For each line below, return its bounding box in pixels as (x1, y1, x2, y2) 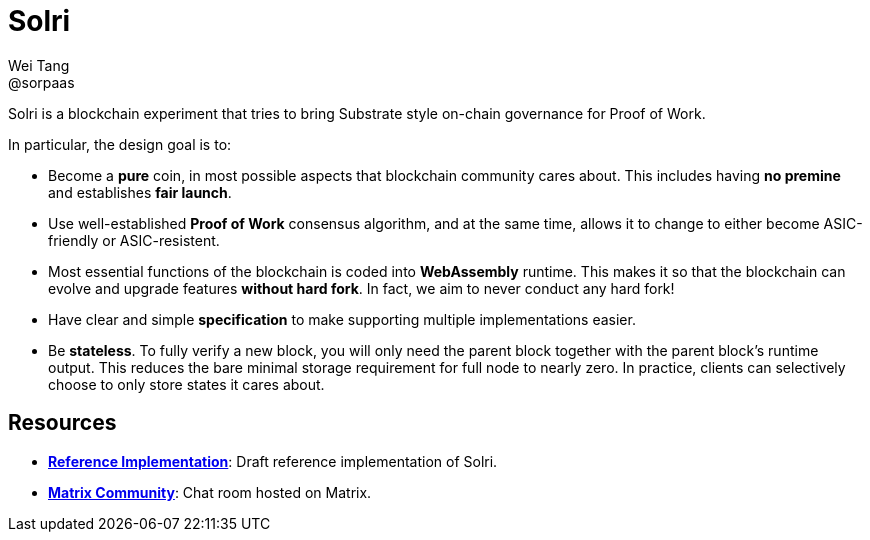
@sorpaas (8, 73, 75, 91)
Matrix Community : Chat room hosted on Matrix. (48, 483, 372, 501)
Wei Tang (8, 56, 70, 74)
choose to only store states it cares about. (48, 375, 325, 393)
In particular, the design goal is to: (8, 135, 232, 153)
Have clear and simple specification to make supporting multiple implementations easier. (48, 310, 636, 328)
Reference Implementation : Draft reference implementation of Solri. (48, 452, 498, 470)
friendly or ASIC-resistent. (48, 231, 220, 249)
